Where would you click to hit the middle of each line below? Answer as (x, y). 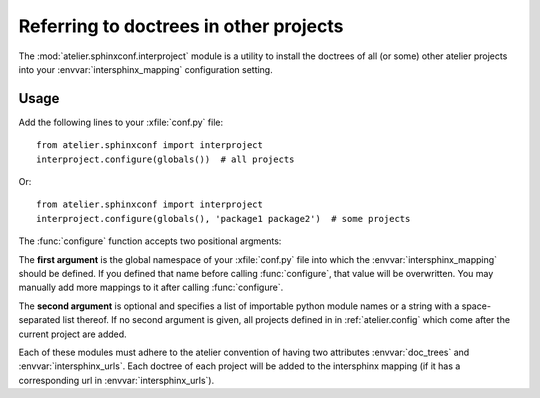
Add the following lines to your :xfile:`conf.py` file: (121, 122)
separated (39, 320)
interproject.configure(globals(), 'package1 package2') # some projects (223, 218)
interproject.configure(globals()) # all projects (165, 159)
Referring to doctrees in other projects (181, 26)
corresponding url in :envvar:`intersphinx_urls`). (116, 380)
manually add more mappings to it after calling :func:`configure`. (151, 287)
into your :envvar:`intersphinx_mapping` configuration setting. (146, 69)
